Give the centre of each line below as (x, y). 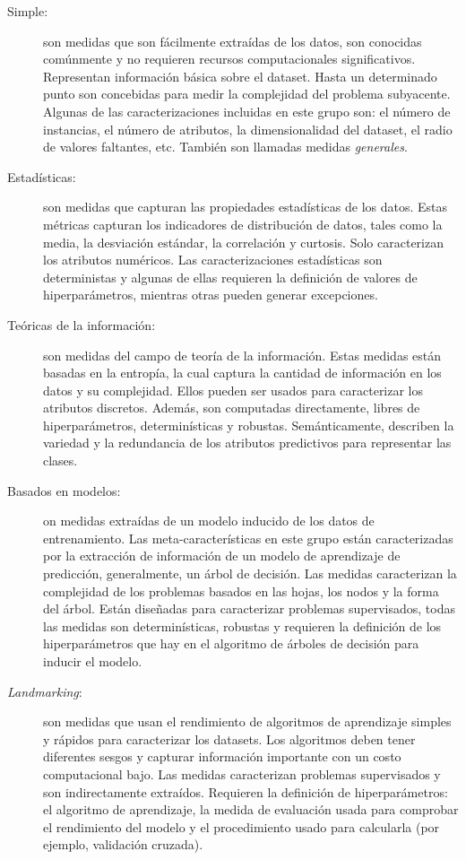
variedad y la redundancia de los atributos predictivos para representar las (247, 443)
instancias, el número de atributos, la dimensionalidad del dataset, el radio (248, 129)
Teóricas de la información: (82, 324)
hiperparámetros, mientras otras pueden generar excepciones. (211, 295)
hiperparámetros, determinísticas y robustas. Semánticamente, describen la (249, 425)
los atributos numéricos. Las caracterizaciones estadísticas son (213, 260)
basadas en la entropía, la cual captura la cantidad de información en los (242, 373)
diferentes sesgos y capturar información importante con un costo (222, 756)
